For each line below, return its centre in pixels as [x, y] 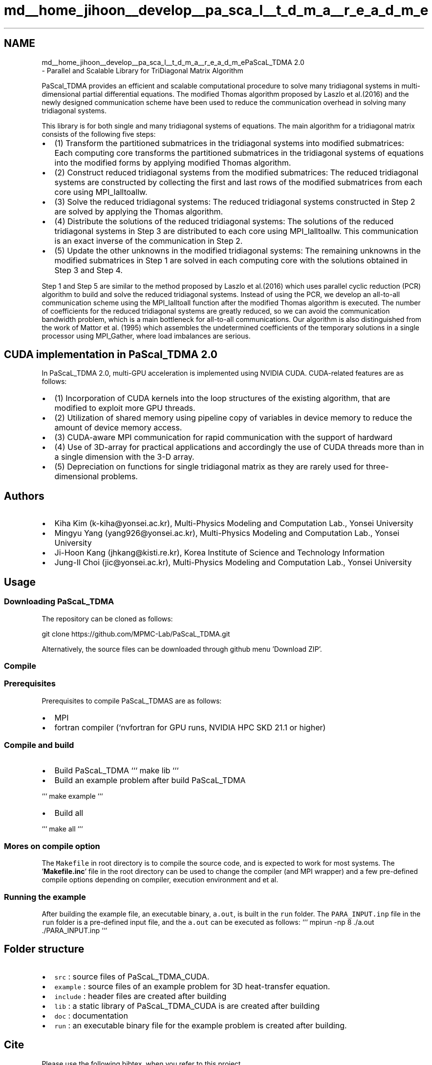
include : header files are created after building [140, 996]
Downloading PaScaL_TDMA [59, 602]
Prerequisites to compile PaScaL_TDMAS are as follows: [132, 701]
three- [378, 467]
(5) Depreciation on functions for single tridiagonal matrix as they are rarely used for [209, 467]
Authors [24, 496]
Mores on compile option [52, 846]
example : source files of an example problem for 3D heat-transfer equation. [192, 986]
